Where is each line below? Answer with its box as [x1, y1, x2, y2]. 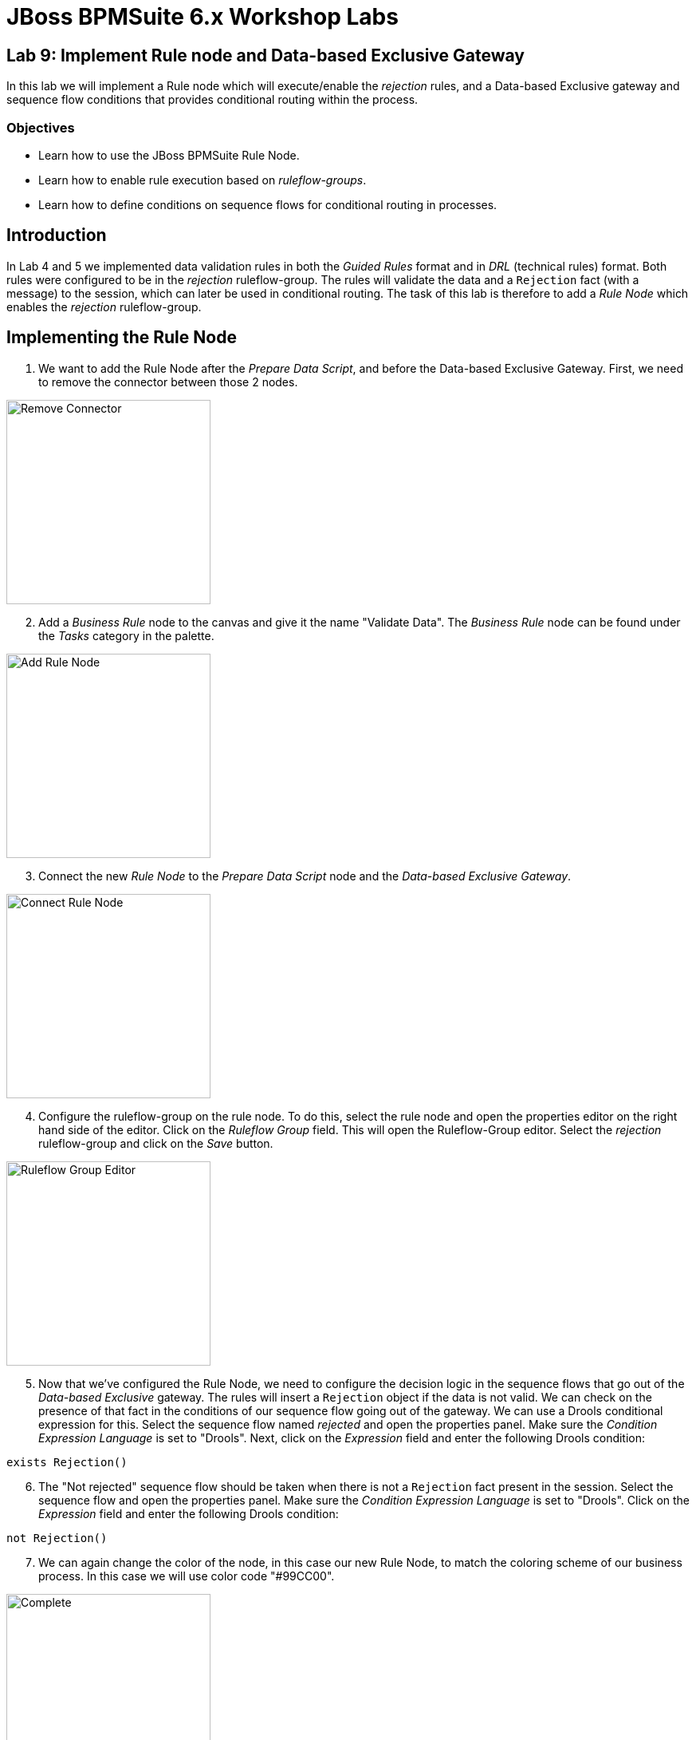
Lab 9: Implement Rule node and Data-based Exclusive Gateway [6, 45, 525, 65]
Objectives [6, 119, 75, 136]
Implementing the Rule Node [6, 327, 237, 348]
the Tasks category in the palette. [38, 628, 214, 643]
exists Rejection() [6, 1455, 128, 1469]
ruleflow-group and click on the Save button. [38, 1136, 273, 1150]
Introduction [6, 225, 107, 246]
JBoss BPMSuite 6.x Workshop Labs [6, 3, 399, 30]
